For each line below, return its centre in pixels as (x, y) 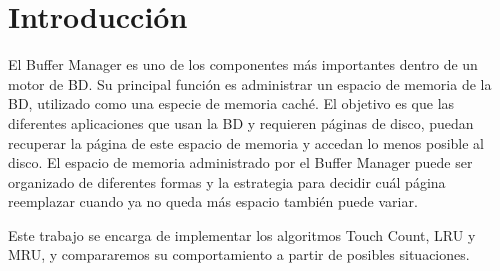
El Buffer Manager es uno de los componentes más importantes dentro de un (243, 64)
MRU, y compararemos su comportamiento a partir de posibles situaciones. (239, 254)
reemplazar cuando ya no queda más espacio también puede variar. (213, 201)
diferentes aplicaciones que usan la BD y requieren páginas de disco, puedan (241, 122)
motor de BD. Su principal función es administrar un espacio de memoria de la (250, 83)
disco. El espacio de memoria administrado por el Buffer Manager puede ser (240, 162)
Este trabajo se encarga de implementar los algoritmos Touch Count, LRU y (242, 234)
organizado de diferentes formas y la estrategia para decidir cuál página (227, 181)
